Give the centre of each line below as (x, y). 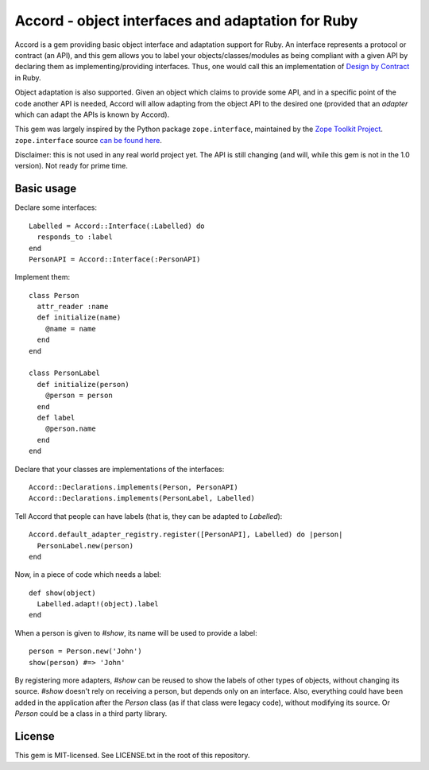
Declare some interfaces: (56, 207)
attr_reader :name (73, 307)
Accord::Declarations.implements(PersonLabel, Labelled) (142, 498)
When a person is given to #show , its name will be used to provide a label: (136, 633)
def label (56, 418)
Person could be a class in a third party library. (91, 714)
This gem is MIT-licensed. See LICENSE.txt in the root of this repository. (132, 756)
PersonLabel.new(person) (85, 546)
